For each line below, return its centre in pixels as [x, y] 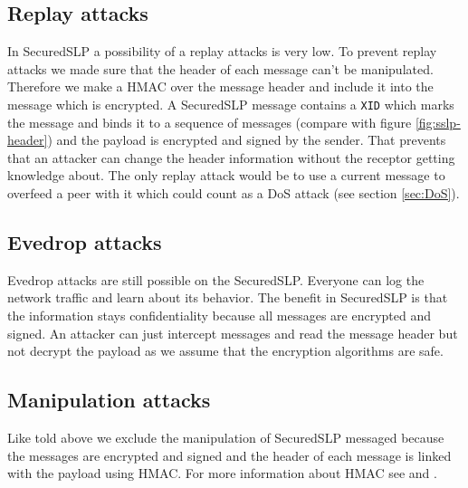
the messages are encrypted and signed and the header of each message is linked [229, 455]
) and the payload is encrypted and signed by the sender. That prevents [247, 140]
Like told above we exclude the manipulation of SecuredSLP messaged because [226, 437]
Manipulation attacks [109, 400]
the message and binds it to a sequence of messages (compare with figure [210, 122]
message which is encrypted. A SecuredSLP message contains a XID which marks [231, 104]
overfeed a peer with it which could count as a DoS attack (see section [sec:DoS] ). [234, 193]
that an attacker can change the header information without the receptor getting [231, 157]
